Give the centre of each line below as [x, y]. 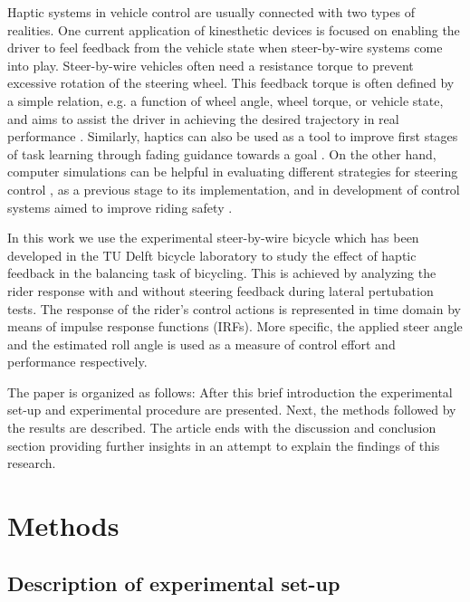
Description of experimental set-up [174, 583]
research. [32, 463]
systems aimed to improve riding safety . [120, 207]
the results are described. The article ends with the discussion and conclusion [222, 428]
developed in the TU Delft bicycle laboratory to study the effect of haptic [212, 255]
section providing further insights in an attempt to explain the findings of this [224, 445]
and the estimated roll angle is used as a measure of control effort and [201, 344]
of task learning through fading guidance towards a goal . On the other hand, [222, 153]
